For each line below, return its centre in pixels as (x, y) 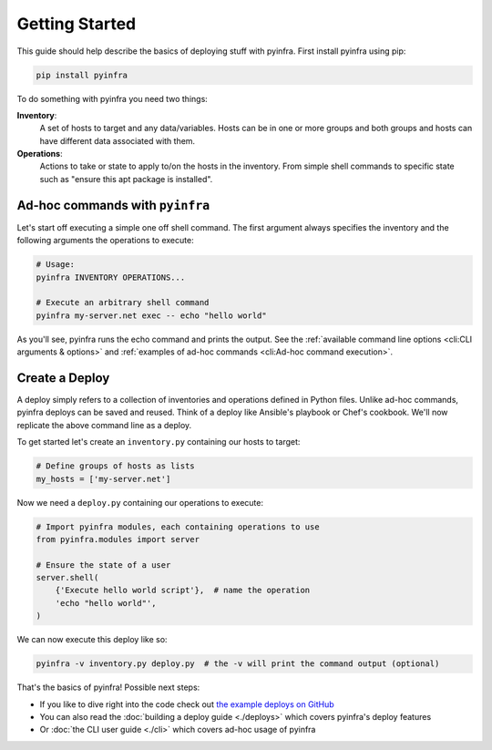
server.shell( (67, 578)
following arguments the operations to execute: (106, 241)
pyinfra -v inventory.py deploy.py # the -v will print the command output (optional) (238, 664)
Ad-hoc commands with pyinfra (113, 205)
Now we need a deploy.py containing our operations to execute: (140, 502)
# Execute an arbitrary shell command (123, 303)
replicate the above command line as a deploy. (104, 425)
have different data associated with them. (118, 140)
